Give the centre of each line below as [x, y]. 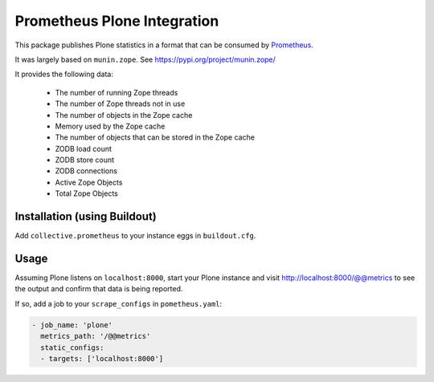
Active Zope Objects [89, 182]
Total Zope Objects [86, 193]
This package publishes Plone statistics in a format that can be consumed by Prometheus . [164, 45]
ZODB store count [85, 160]
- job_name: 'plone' [72, 325]
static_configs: [72, 347]
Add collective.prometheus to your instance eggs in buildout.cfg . [135, 236]
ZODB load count [84, 148]
